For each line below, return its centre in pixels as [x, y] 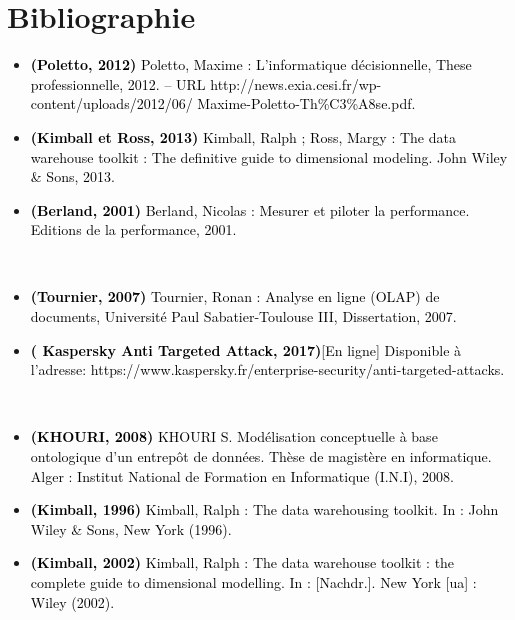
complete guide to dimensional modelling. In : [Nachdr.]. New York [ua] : [253, 582]
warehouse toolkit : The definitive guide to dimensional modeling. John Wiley [269, 156]
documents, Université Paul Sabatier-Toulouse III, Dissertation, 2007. [243, 316]
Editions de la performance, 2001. [133, 229]
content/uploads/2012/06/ [111, 103]
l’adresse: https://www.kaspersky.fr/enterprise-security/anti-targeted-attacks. [267, 369]
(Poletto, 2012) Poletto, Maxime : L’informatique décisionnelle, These [251, 64]
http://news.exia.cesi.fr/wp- [296, 83]
